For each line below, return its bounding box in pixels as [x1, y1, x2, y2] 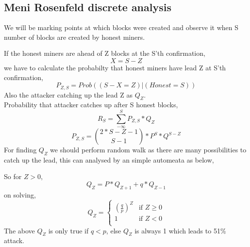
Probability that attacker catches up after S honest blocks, [4, 99, 178, 110]
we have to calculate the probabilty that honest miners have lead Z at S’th [4, 62, 226, 72]
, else [106, 225, 121, 235]
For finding [4, 145, 37, 155]
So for [4, 171, 22, 181]
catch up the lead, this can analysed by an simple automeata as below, [4, 155, 214, 165]
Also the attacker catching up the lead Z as [4, 89, 133, 99]
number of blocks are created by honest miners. [4, 32, 145, 42]
